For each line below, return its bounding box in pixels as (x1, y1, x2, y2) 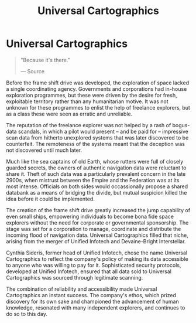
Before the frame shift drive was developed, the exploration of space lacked (6, 79, 189, 86)
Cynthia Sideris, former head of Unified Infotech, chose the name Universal (6, 249, 188, 256)
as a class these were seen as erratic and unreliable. (6, 110, 133, 117)
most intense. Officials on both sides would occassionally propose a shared (6, 183, 188, 190)
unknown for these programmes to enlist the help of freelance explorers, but (6, 104, 190, 111)
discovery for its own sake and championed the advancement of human (6, 298, 180, 305)
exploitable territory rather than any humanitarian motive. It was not (6, 98, 169, 105)
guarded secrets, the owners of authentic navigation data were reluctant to (6, 164, 187, 171)
